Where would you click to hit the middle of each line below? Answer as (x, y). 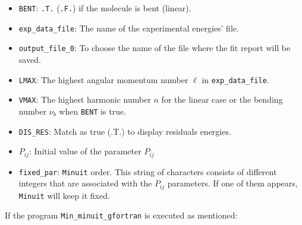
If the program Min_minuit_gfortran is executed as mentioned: (121, 215)
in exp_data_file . (235, 79)
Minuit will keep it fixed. (64, 195)
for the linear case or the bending (222, 99)
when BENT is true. (93, 111)
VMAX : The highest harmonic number (85, 99)
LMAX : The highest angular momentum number (103, 79)
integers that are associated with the (85, 183)
